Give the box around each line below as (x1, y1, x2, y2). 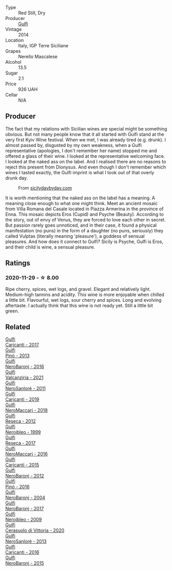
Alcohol (5, 59, 22, 65)
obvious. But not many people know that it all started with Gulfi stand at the (5, 131, 164, 137)
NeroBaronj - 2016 (5, 363, 45, 370)
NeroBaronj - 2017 (5, 506, 44, 512)
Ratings (5, 259, 31, 268)
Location (5, 37, 24, 43)
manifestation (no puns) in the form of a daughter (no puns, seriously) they (5, 227, 164, 233)
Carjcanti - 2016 (5, 549, 40, 556)
